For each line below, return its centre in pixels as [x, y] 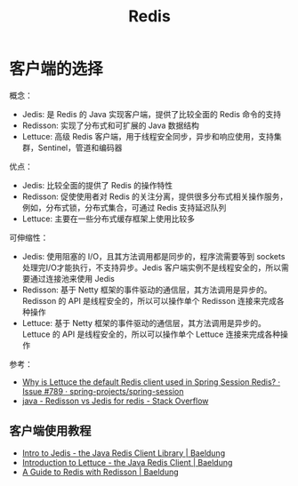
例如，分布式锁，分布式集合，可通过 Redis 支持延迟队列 [124, 207]
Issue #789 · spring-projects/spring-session [103, 391]
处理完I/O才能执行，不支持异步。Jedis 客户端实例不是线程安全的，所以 [152, 267]
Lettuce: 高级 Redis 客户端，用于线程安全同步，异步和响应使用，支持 [148, 136]
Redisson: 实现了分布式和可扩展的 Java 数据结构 [111, 125]
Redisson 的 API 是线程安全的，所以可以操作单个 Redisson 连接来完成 [149, 300]
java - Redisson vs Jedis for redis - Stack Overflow [115, 401]
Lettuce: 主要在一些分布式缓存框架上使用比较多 [109, 219]
